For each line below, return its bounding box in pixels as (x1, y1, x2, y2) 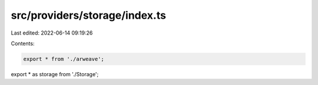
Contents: (11, 40, 35, 47)
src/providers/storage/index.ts (11, 9, 166, 22)
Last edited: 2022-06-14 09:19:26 (11, 29, 93, 36)
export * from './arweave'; (23, 56, 104, 62)
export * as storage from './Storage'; (11, 70, 99, 77)
